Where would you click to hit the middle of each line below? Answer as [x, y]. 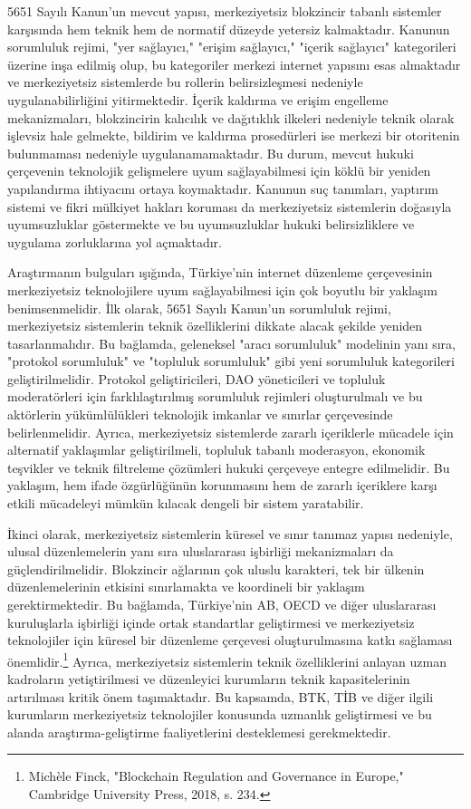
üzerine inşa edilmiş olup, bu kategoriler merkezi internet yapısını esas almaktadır [234, 64]
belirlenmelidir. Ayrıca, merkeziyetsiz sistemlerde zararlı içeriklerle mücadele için [231, 432]
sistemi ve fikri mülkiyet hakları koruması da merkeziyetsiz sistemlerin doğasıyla [230, 206]
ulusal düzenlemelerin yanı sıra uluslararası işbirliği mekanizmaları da [201, 551]
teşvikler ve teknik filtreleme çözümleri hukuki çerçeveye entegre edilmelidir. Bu [229, 467]
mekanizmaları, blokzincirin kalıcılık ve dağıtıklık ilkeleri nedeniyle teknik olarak [231, 117]
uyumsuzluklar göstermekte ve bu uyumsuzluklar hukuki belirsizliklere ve [211, 224]
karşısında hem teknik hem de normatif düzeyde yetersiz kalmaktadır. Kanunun [229, 29]
